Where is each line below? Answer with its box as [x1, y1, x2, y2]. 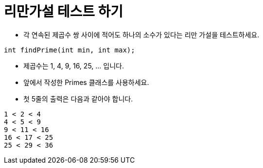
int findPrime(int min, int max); [4, 46, 135, 54]
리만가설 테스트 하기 [4, 3, 123, 20]
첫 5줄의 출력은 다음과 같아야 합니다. [23, 94, 133, 103]
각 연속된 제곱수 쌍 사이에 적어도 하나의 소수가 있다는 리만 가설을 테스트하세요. [23, 30, 260, 39]
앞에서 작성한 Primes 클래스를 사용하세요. [23, 78, 149, 86]
